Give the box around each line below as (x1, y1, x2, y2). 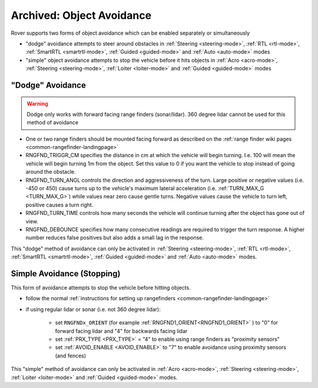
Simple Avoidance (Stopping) (11, 268, 121, 278)
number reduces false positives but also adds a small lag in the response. (25, 234, 204, 241)
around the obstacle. (25, 168, 76, 175)
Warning (26, 100, 48, 107)
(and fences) (55, 352, 87, 359)
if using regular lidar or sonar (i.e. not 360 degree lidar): (25, 306, 161, 313)
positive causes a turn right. (25, 201, 94, 208)
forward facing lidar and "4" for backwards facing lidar (55, 327, 188, 334)
